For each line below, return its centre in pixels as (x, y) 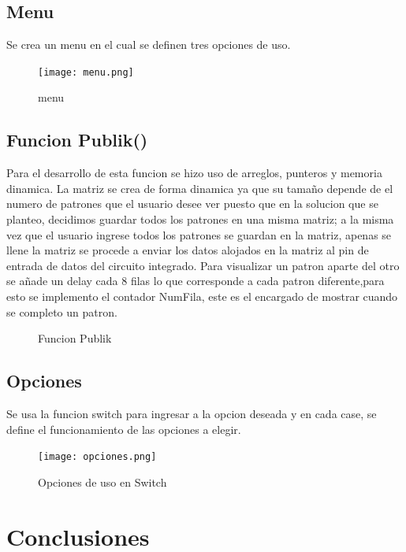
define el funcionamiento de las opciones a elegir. (124, 429)
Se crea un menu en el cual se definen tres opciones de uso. (149, 44)
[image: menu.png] (86, 72)
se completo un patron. (62, 311)
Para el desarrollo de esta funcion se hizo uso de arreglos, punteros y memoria (194, 173)
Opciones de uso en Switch (102, 482)
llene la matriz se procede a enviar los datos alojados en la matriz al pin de (188, 250)
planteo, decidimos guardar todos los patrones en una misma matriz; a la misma (200, 219)
